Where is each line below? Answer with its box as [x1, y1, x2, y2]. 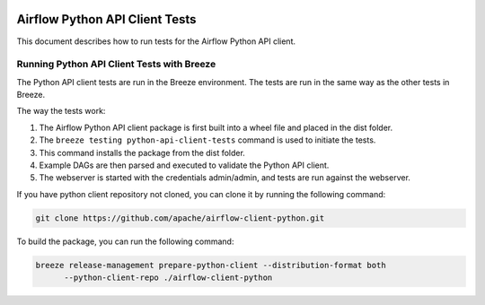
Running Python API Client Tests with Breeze [16, 58, 216, 71]
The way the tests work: [16, 106, 106, 117]
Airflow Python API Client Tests [16, 12, 197, 27]
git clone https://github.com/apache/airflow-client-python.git [35, 213, 325, 223]
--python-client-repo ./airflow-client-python [64, 273, 273, 283]
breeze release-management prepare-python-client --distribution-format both [35, 260, 386, 270]
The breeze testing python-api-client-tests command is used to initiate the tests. [39, 135, 376, 145]
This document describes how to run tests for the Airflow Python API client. [16, 36, 296, 47]
